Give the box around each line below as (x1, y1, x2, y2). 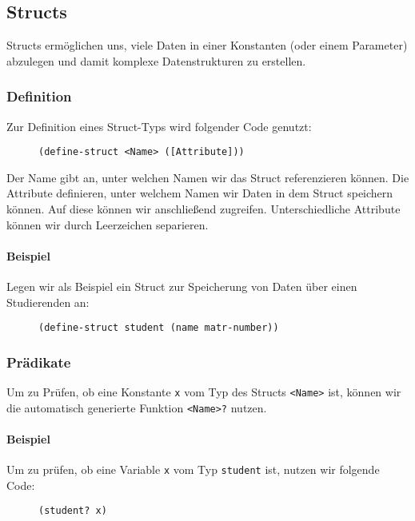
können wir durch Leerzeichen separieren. (6, 216, 209, 233)
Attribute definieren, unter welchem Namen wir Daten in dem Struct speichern (6, 185, 393, 201)
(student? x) (38, 505, 107, 517)
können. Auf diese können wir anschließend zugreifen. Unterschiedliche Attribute (6, 201, 401, 217)
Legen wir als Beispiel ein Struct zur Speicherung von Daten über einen (6, 278, 357, 295)
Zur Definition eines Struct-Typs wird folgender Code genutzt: (6, 117, 312, 134)
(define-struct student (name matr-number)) (38, 322, 279, 334)
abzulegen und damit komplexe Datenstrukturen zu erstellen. (6, 52, 306, 69)
